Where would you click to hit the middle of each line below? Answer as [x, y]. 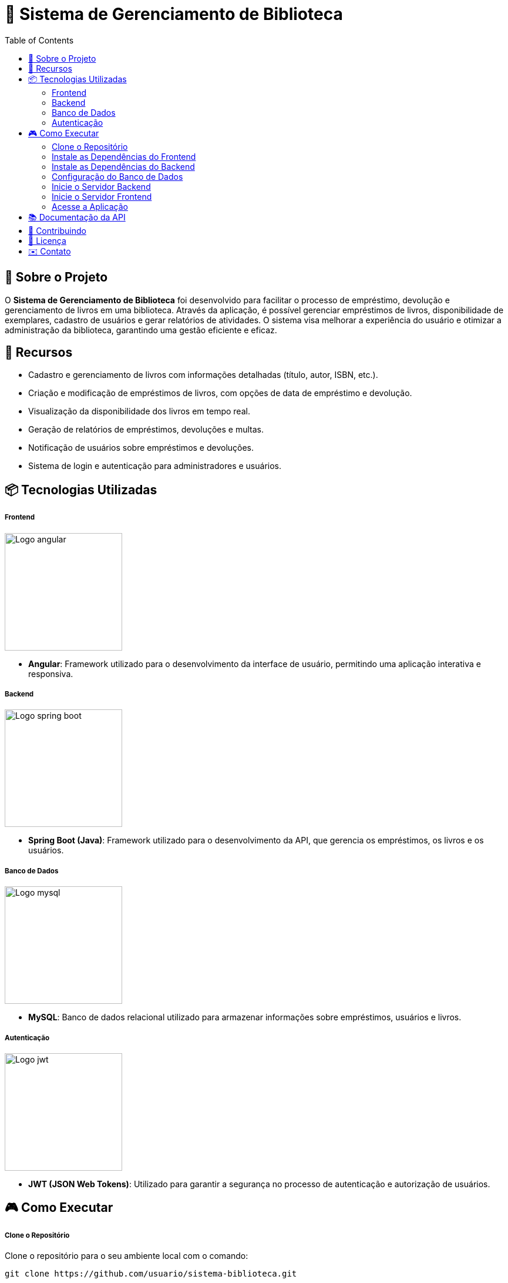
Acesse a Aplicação [90, 206]
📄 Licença [47, 240]
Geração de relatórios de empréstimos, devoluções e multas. [146, 430]
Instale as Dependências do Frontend [124, 156]
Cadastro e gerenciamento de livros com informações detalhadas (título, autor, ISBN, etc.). [203, 375]
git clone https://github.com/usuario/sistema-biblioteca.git [151, 1274]
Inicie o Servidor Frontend [102, 196]
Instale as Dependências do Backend [123, 166]
